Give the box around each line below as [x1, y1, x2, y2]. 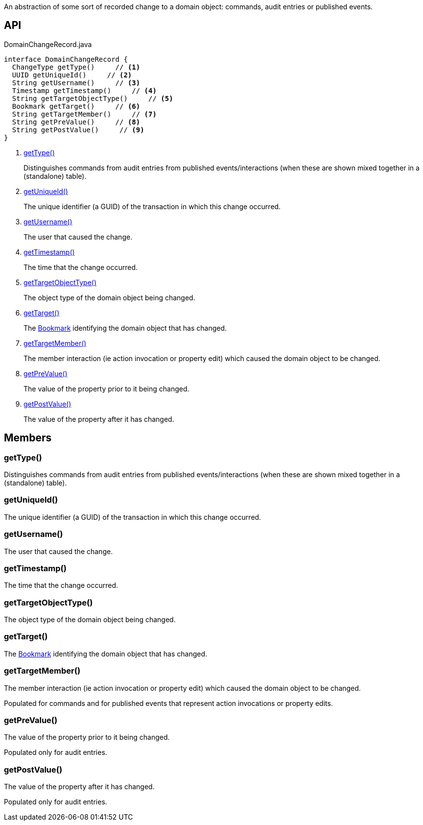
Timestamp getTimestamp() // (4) [12, 86, 157, 95]
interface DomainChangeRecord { [4, 55, 128, 63]
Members [4, 432, 52, 444]
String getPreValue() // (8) [12, 118, 141, 126]
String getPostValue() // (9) [12, 125, 144, 134]
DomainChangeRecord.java [4, 40, 92, 49]
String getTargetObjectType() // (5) [12, 94, 173, 102]
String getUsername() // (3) [12, 78, 141, 87]
